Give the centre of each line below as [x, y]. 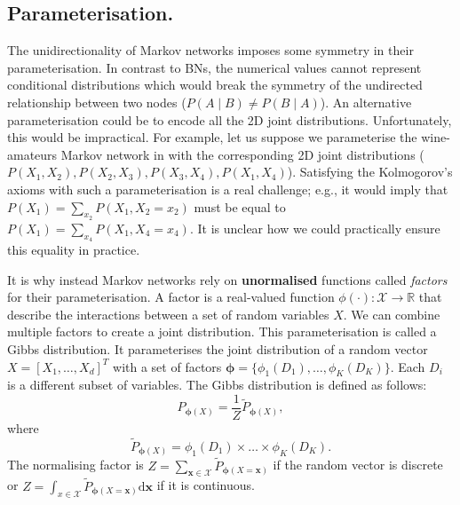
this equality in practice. [74, 249]
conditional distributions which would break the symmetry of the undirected [215, 85]
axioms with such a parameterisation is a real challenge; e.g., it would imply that [228, 189]
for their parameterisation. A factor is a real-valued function [171, 297]
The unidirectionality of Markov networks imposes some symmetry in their [210, 50]
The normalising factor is [75, 465]
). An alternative [366, 102]
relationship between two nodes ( [97, 102]
